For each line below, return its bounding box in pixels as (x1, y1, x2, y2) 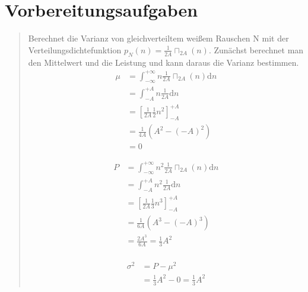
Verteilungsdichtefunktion (28, 43, 122, 56)
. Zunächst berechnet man (208, 43, 304, 56)
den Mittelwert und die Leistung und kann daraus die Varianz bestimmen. (28, 56, 299, 68)
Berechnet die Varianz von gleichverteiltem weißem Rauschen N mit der (28, 32, 289, 44)
